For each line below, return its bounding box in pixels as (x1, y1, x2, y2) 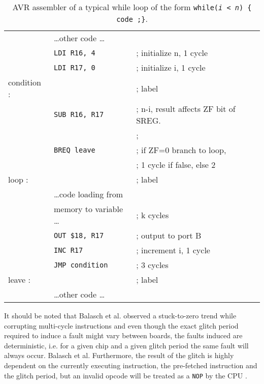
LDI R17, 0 (53, 63, 95, 72)
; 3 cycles (136, 259, 169, 271)
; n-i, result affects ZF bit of (136, 103, 236, 114)
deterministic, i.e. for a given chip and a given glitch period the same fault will (4, 340, 249, 350)
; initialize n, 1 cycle (136, 47, 208, 58)
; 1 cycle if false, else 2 (136, 159, 216, 170)
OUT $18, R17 (53, 231, 104, 240)
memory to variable (53, 203, 123, 215)
